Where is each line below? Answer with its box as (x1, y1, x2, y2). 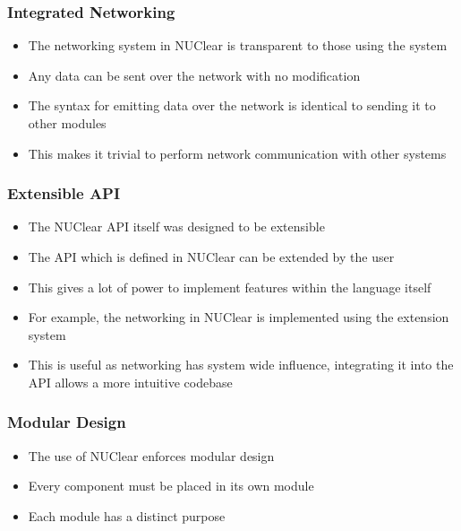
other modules (28, 114, 107, 132)
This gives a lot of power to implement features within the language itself (28, 277, 431, 296)
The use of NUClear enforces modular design (28, 446, 275, 465)
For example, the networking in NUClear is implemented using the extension (28, 308, 449, 326)
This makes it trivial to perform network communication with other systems (28, 144, 447, 162)
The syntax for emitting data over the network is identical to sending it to (28, 96, 436, 115)
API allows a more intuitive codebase (28, 372, 233, 391)
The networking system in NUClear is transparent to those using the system (28, 36, 448, 55)
